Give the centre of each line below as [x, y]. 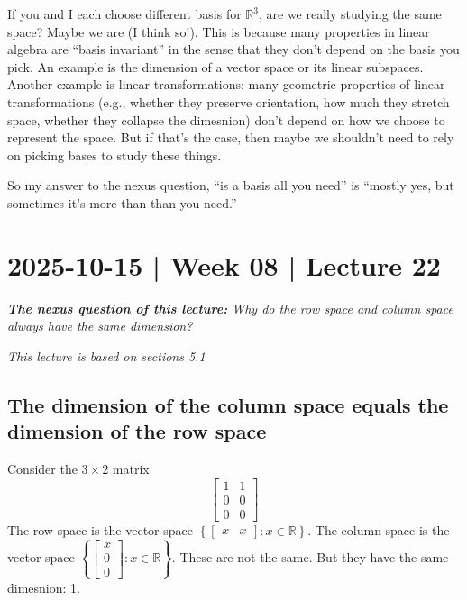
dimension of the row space [137, 431]
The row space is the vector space [100, 529]
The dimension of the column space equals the [228, 404]
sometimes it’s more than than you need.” [122, 202]
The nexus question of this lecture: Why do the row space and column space [230, 308]
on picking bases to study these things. [114, 155]
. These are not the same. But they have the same [310, 557]
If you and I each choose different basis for [124, 14]
